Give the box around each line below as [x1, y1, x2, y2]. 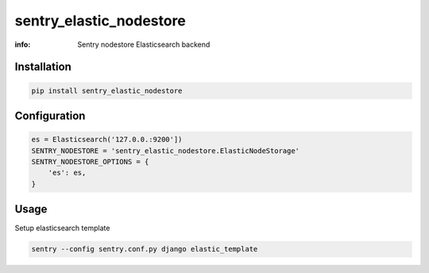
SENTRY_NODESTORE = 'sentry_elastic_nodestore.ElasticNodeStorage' [31, 146, 300, 155]
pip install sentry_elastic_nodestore [31, 86, 183, 95]
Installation [14, 60, 71, 74]
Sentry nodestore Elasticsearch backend [77, 40, 211, 49]
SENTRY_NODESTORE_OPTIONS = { [31, 157, 149, 166]
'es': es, [48, 168, 87, 178]
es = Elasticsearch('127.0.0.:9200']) [31, 135, 183, 144]
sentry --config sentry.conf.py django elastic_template [31, 244, 258, 254]
